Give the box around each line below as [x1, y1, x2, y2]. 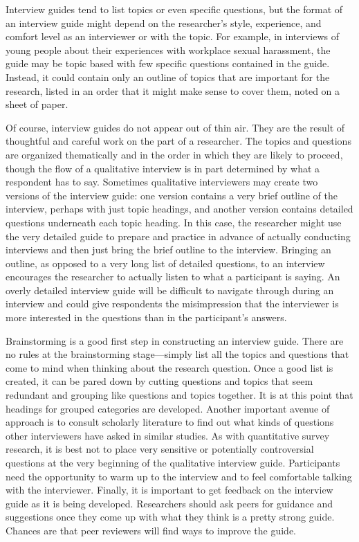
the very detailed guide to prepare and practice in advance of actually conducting [6, 228, 351, 243]
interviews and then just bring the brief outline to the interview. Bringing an [6, 242, 331, 257]
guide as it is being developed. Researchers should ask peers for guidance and [6, 496, 333, 510]
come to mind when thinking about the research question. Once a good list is [6, 360, 333, 374]
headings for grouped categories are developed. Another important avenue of [6, 401, 330, 415]
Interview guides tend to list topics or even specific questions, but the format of [6, 2, 343, 16]
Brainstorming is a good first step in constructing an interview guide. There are [6, 333, 344, 347]
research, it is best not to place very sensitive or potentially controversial [6, 442, 314, 456]
